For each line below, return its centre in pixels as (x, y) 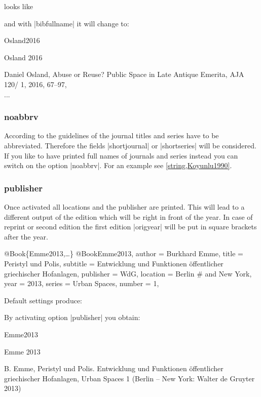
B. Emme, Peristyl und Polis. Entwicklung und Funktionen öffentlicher (114, 368)
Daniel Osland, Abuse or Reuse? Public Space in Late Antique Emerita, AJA (124, 74)
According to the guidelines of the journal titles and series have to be (111, 135)
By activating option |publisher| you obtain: (72, 317)
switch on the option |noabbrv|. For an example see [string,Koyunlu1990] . (118, 165)
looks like (18, 6)
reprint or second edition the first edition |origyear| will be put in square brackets (130, 227)
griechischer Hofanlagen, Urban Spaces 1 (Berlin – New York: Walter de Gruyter (129, 378)
